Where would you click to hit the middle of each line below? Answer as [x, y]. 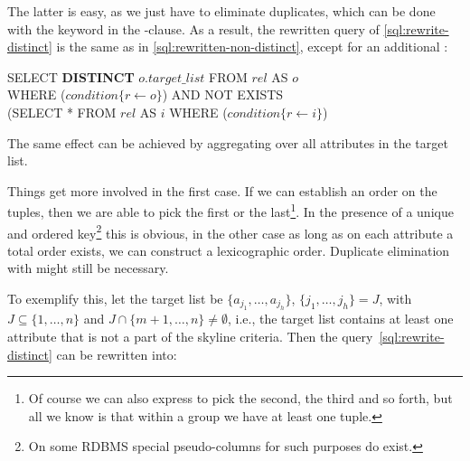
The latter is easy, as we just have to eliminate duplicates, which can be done [221, 11]
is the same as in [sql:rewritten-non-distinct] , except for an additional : [252, 47]
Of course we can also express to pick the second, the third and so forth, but [240, 398]
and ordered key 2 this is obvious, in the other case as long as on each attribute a [230, 231]
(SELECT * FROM [62, 112]
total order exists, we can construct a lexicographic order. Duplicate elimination [229, 250]
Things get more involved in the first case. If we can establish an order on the [222, 190]
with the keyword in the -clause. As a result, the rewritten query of [193, 28]
